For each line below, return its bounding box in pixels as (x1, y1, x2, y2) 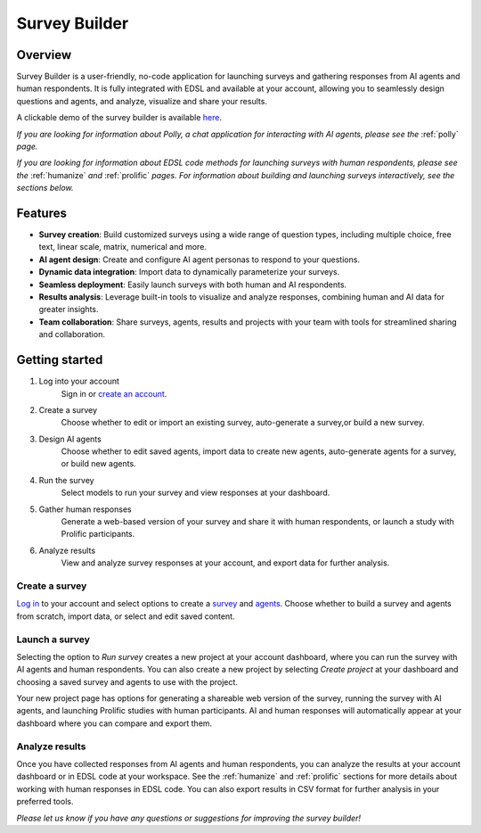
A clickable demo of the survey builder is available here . (16, 112, 223, 123)
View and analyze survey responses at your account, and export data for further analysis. (61, 557, 390, 568)
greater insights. (38, 304, 99, 315)
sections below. (16, 183, 75, 194)
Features (16, 206, 67, 220)
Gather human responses (38, 504, 133, 515)
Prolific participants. (61, 529, 135, 540)
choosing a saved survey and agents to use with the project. (16, 676, 238, 687)
